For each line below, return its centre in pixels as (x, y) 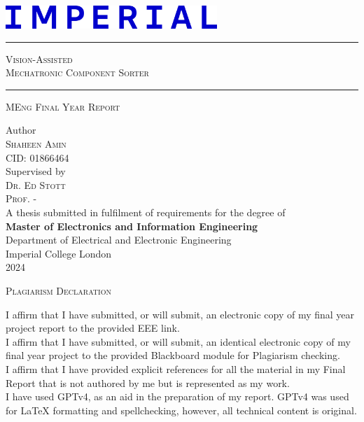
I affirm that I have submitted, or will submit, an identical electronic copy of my (178, 341)
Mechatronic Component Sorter (77, 72)
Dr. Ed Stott (36, 184)
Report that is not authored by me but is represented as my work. (148, 382)
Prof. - (21, 198)
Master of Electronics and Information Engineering (132, 226)
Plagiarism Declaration (58, 290)
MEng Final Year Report (63, 106)
